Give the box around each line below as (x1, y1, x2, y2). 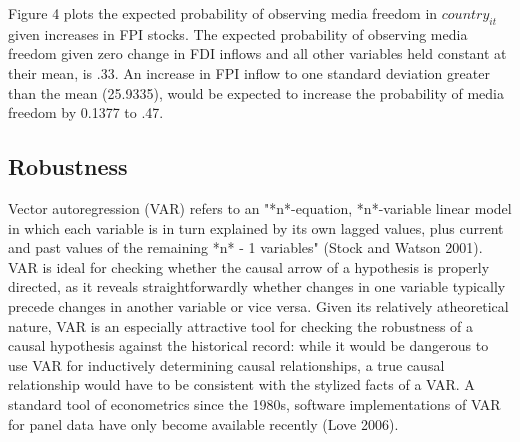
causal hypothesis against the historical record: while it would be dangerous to (8, 335, 489, 356)
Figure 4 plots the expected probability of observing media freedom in (8, 3, 438, 23)
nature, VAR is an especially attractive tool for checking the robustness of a (8, 315, 474, 336)
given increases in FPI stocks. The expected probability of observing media (8, 23, 468, 44)
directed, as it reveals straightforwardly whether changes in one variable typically (8, 276, 506, 297)
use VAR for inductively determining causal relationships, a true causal (8, 354, 445, 375)
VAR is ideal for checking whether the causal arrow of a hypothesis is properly (8, 256, 490, 277)
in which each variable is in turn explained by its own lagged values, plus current (8, 217, 504, 238)
